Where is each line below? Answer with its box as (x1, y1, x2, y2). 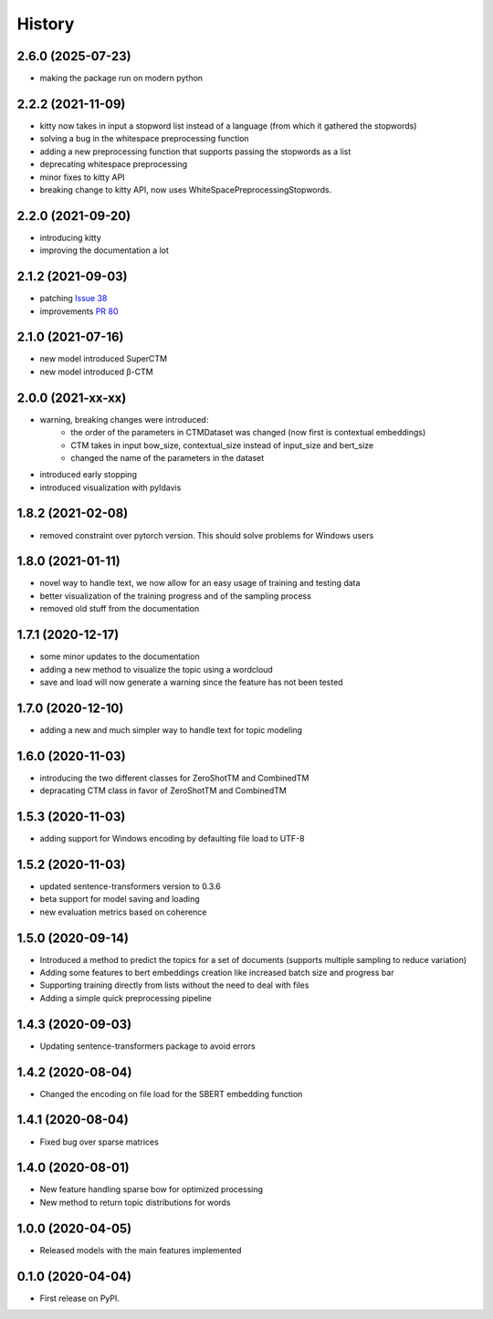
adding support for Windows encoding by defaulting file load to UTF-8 (39, 833, 305, 844)
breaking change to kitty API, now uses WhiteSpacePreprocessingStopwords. (39, 183, 332, 195)
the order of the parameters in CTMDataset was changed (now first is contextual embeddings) (70, 427, 426, 438)
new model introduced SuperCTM (39, 353, 168, 364)
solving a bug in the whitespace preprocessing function (39, 133, 250, 144)
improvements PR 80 (39, 306, 119, 317)
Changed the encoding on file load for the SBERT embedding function (39, 1088, 303, 1099)
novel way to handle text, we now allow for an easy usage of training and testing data (39, 578, 361, 589)
